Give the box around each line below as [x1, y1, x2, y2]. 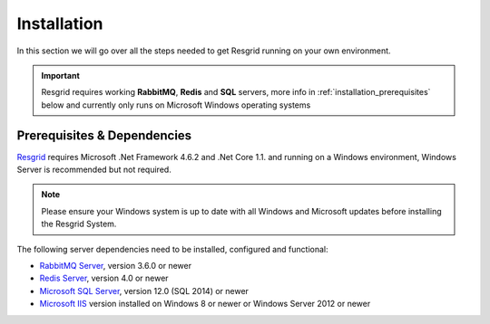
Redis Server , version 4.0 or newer [39, 272, 169, 284]
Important [41, 70, 81, 81]
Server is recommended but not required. [16, 164, 171, 176]
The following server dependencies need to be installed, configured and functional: [16, 243, 328, 254]
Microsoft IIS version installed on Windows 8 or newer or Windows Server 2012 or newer [39, 299, 371, 310]
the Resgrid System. [41, 218, 117, 230]
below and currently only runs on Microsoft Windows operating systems [41, 100, 311, 110]
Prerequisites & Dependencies [16, 128, 192, 143]
